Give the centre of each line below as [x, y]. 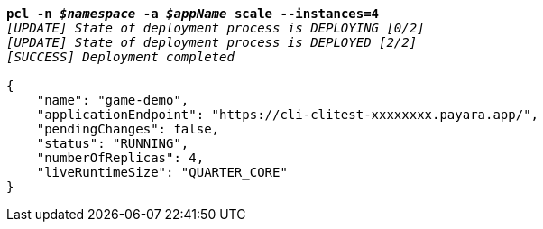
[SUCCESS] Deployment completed [120, 57]
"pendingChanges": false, [128, 129]
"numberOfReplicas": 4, [120, 158]
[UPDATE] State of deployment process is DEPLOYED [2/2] [212, 42]
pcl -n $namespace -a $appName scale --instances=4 [193, 14]
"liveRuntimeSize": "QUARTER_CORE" [162, 172]
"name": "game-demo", [113, 100]
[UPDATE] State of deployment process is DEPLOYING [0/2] [216, 28]
